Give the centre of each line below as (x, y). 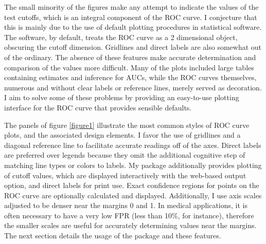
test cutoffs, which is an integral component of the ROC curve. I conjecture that (131, 17)
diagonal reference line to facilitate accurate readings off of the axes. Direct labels (133, 145)
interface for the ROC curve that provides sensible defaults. (98, 107)
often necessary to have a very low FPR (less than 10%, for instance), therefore (129, 215)
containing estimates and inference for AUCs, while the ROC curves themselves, (130, 77)
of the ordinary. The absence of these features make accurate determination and (130, 57)
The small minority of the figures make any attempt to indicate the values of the (131, 7)
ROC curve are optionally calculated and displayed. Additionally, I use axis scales (133, 195)
